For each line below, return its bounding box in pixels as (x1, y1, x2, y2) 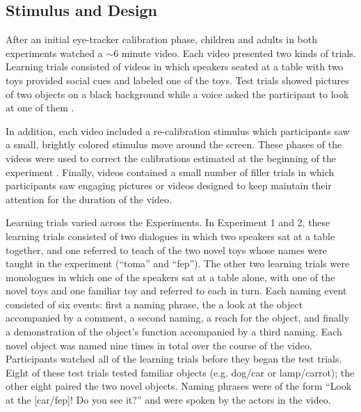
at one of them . (6, 100, 74, 115)
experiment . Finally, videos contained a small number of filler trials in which (6, 164, 335, 179)
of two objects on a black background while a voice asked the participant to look (6, 86, 349, 101)
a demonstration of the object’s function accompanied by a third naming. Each (6, 324, 342, 339)
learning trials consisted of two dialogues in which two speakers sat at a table (6, 228, 335, 243)
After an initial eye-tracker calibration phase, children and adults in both (6, 32, 318, 47)
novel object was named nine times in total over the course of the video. (6, 338, 312, 352)
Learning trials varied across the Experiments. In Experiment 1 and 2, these (6, 215, 330, 230)
